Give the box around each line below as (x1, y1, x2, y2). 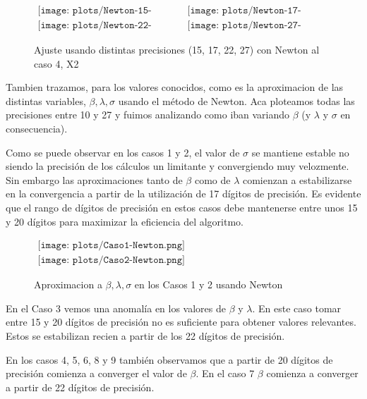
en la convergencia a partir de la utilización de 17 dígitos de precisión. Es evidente (6, 186, 361, 201)
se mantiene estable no (251, 145, 349, 159)
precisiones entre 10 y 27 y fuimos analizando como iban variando (6, 107, 290, 122)
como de (194, 172, 231, 187)
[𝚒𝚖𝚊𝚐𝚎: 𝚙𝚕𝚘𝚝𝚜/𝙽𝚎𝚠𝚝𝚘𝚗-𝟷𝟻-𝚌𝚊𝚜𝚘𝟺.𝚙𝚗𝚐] (37, 6, 152, 16)
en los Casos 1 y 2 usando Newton (134, 277, 283, 292)
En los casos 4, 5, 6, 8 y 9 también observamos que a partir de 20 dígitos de (6, 352, 333, 367)
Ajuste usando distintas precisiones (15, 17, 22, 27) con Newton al (34, 42, 320, 57)
